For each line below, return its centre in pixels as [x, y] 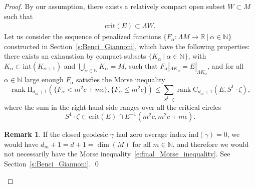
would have [21, 144]
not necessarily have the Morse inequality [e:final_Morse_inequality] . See [117, 154]
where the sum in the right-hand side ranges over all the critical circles [112, 107]
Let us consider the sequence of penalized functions [83, 36]
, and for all [226, 66]
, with [197, 56]
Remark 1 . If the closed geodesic [56, 134]
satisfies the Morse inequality [121, 79]
